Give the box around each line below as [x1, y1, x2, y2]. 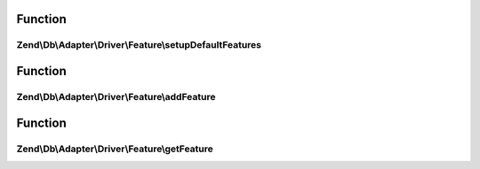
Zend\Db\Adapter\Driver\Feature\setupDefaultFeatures [16, 39, 262, 51]
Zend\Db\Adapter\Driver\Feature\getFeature [16, 142, 213, 155]
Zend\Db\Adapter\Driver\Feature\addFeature [16, 90, 216, 103]
